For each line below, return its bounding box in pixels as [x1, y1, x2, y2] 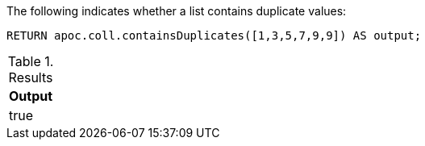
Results [8, 69, 53, 86]
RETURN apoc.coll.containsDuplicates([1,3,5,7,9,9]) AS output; [6, 29, 422, 42]
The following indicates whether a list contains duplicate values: [6, 4, 347, 18]
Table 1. [7, 53, 54, 69]
